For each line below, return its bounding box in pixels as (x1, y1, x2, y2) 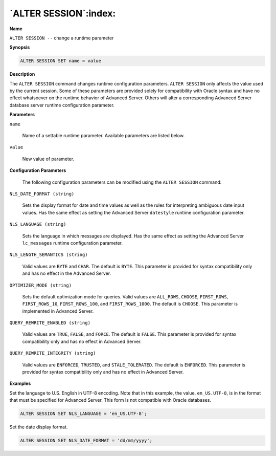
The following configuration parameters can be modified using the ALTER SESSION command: (22, 179, 222, 185)
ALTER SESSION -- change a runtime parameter (9, 35, 114, 41)
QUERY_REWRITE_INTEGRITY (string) (9, 351, 96, 356)
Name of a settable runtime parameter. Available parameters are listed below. (22, 133, 185, 139)
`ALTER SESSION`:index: (9, 8, 116, 19)
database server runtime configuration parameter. (9, 102, 115, 108)
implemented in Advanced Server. (22, 308, 94, 314)
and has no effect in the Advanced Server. (22, 270, 111, 276)
